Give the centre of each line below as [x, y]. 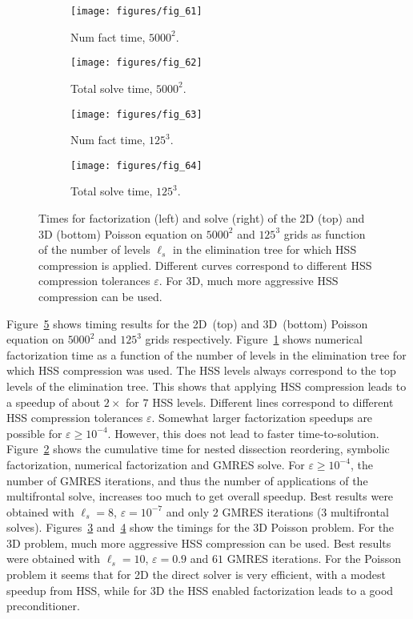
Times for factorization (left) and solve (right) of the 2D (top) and [202, 218]
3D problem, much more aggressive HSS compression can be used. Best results [199, 543]
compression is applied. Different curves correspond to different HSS [205, 265]
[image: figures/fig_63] [136, 114]
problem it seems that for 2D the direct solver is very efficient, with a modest [196, 575]
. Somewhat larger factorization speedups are [262, 418]
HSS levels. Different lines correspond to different [273, 402]
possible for [34, 433]
